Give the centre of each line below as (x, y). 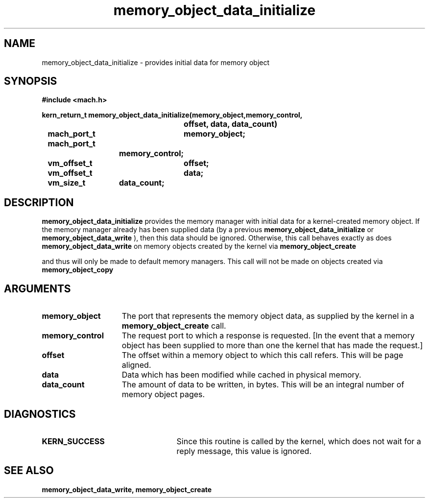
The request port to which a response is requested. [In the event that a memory (268, 336)
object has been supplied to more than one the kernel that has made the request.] (272, 346)
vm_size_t (67, 183)
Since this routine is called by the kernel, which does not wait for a (299, 441)
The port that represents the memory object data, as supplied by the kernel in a (268, 316)
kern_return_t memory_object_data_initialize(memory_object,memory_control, (172, 115)
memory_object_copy (78, 270)
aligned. (136, 365)
